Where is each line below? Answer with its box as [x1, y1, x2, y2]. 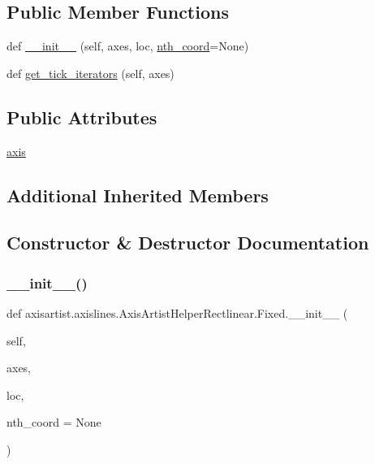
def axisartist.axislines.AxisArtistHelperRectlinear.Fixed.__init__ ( [6, 304, 348, 321]
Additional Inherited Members [6, 182, 269, 207]
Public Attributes [6, 104, 157, 129]
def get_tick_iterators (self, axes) [6, 64, 175, 81]
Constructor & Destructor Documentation [6, 230, 369, 255]
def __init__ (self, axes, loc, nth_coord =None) [6, 37, 249, 54]
